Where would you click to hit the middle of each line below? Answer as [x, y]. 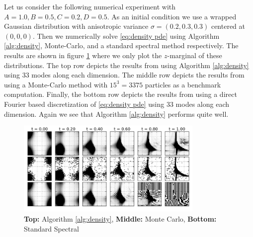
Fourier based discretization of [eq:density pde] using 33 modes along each [117, 104]
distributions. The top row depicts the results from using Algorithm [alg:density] [126, 65]
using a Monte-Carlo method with [56, 84]
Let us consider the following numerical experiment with [90, 6]
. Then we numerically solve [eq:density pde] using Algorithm [126, 36]
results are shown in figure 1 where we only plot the [83, 55]
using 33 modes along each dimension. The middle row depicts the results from [124, 75]
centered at [228, 26]
